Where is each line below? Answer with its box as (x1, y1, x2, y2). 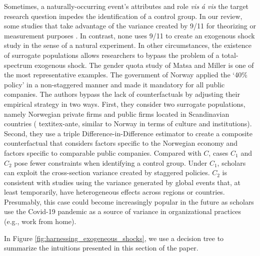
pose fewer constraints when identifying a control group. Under (14, 157, 207, 168)
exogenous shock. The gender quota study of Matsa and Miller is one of (34, 59, 254, 70)
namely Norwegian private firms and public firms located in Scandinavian (4, 108, 229, 119)
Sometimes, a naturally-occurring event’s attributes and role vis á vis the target (4, 1, 248, 11)
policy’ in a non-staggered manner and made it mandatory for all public (4, 79, 225, 89)
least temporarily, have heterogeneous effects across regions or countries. (4, 187, 225, 197)
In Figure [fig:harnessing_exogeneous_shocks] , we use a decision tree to (4, 233, 224, 243)
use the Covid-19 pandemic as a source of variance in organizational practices (4, 206, 241, 217)
